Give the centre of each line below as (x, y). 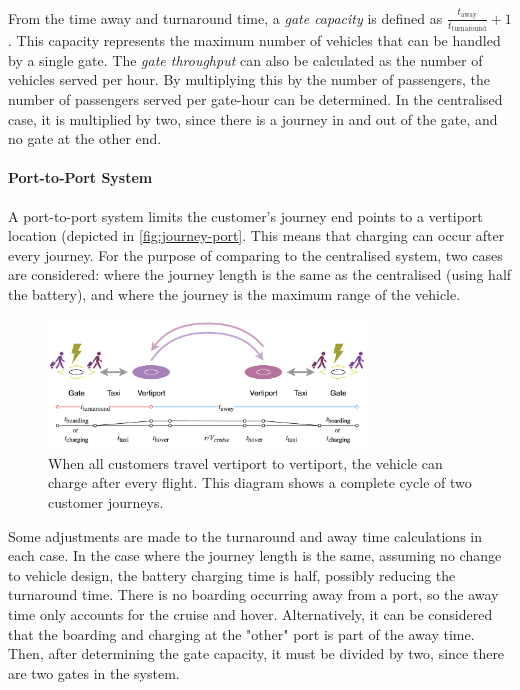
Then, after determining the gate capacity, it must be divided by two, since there (256, 653)
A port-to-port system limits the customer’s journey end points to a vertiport (245, 215)
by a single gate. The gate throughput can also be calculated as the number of (245, 59)
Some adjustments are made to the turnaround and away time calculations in (245, 535)
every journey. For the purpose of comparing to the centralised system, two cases (255, 254)
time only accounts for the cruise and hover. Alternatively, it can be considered (250, 614)
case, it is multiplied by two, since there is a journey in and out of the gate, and (253, 118)
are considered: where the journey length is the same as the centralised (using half (260, 274)
